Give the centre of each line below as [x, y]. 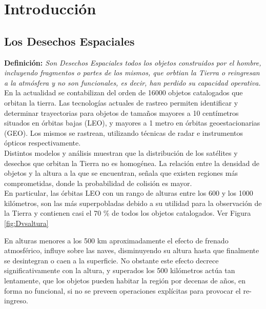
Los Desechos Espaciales [69, 41]
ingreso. [16, 301]
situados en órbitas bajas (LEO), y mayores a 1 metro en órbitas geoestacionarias [132, 123]
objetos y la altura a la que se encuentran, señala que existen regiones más [121, 173]
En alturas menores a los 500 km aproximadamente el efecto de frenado [116, 240]
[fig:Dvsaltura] [26, 223]
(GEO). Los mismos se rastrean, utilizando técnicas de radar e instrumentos [124, 132]
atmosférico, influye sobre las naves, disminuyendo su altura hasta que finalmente [132, 250]
